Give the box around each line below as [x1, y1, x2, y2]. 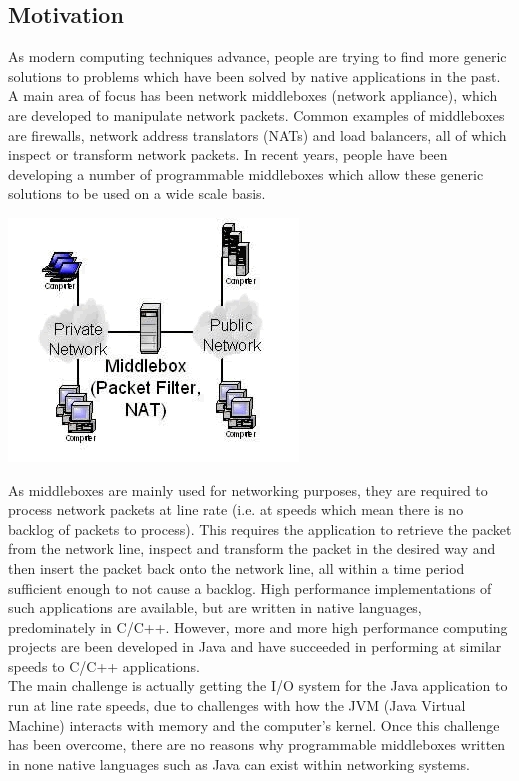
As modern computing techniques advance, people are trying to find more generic [8, 46, 507, 67]
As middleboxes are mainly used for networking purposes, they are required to [8, 479, 488, 500]
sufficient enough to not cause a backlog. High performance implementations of [8, 577, 492, 598]
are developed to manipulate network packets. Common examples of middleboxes [8, 104, 505, 125]
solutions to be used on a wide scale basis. [8, 183, 266, 204]
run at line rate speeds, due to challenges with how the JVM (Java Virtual [8, 695, 466, 716]
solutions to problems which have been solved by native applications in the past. [8, 65, 501, 86]
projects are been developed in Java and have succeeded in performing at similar [8, 636, 502, 657]
